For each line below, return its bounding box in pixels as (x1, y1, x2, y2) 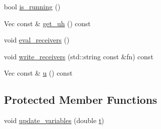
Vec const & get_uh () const (4, 18, 91, 28)
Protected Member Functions (4, 92, 158, 107)
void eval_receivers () (4, 35, 70, 45)
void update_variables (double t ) (4, 115, 104, 126)
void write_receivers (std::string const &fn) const (4, 51, 154, 61)
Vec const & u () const (4, 68, 73, 78)
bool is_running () (4, 1, 61, 11)
